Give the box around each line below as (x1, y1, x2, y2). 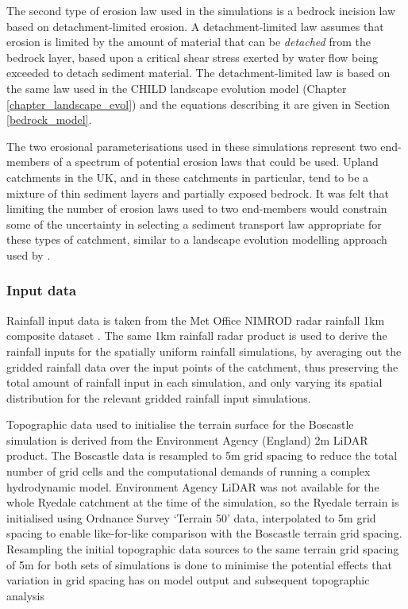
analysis (6, 587, 44, 603)
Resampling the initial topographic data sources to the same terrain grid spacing (6, 541, 399, 557)
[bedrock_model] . (6, 111, 92, 128)
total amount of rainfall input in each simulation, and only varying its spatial (6, 374, 383, 391)
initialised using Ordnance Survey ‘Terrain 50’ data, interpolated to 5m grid (6, 509, 376, 526)
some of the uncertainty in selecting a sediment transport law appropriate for (6, 215, 382, 232)
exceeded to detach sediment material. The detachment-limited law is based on (6, 64, 391, 81)
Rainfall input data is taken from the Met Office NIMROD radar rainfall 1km (6, 311, 385, 328)
